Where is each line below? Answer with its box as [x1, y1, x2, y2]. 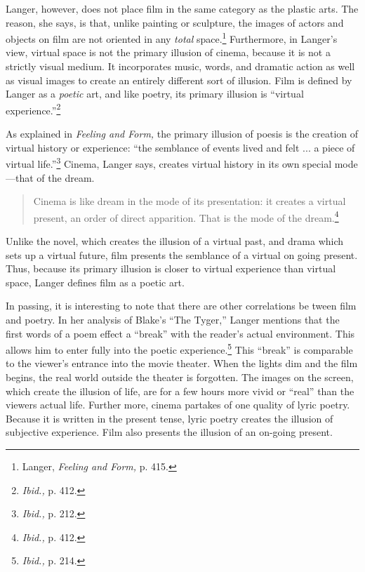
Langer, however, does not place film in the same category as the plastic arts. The [6, 1, 359, 15]
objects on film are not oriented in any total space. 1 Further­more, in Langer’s [6, 29, 338, 46]
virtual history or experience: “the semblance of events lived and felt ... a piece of [6, 140, 355, 154]
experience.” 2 [6, 100, 61, 117]
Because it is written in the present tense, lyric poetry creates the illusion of [6, 411, 333, 425]
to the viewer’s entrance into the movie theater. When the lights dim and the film [6, 356, 358, 371]
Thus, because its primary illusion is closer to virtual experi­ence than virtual [6, 261, 336, 276]
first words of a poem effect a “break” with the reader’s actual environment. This [6, 326, 355, 340]
